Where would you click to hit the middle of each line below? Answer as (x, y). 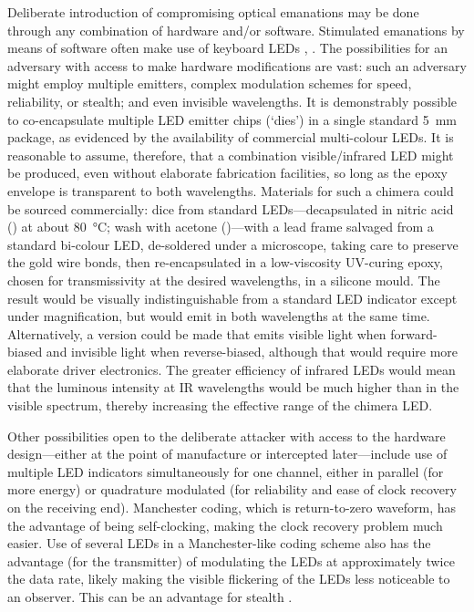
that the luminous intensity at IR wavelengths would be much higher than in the (233, 387)
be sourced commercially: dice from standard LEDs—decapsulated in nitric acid (231, 208)
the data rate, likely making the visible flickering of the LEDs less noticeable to (229, 579)
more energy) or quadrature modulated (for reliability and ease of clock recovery (232, 489)
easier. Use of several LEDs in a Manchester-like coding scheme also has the (219, 543)
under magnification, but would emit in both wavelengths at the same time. (219, 316)
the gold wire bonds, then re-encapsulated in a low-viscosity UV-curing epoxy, (225, 262)
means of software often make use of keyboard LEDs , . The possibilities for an (228, 48)
